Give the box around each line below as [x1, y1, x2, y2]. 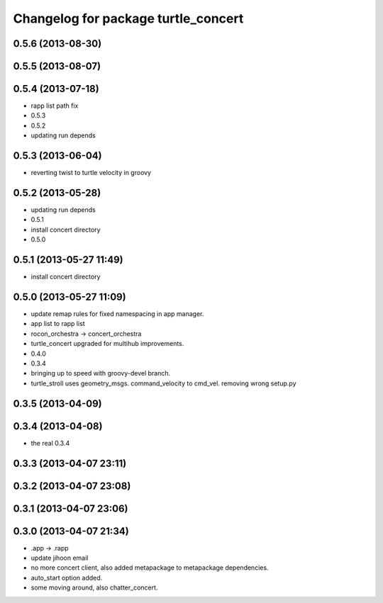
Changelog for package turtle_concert [13, 11, 244, 26]
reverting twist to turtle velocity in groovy [30, 169, 152, 177]
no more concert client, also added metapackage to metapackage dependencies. [30, 563, 269, 572]
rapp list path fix [30, 101, 79, 110]
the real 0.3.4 [30, 439, 70, 447]
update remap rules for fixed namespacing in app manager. [30, 310, 204, 318]
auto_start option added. [30, 573, 103, 582]
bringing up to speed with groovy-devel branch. [30, 369, 171, 378]
